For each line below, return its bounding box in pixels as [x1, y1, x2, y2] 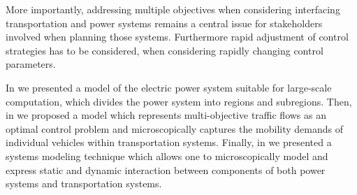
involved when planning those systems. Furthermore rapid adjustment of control [6, 29, 349, 44]
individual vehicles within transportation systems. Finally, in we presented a [6, 135, 332, 150]
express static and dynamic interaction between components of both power [6, 162, 326, 177]
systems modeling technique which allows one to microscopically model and [6, 148, 328, 163]
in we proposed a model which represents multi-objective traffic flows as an [6, 108, 326, 122]
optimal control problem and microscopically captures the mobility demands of [6, 121, 344, 136]
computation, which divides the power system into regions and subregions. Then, [6, 94, 352, 108]
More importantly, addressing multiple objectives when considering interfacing [6, 2, 340, 16]
